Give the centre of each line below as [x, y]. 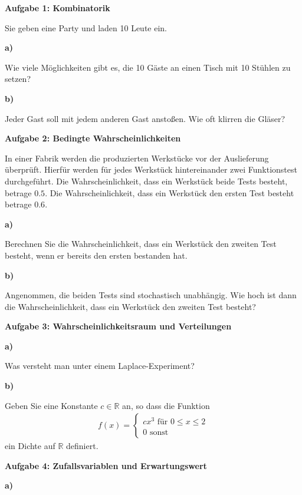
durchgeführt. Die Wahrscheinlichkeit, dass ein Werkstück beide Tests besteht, [146, 181]
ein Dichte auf [30, 446]
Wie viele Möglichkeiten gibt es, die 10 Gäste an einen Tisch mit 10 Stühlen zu [148, 67]
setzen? [18, 79]
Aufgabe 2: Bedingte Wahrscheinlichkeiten [93, 138]
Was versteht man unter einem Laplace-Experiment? [100, 366]
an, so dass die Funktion [166, 405]
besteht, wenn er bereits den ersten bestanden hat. [96, 255]
